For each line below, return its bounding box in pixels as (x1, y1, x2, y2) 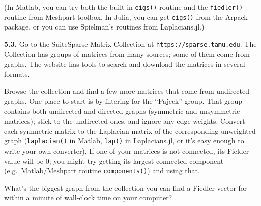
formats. (4, 68, 30, 79)
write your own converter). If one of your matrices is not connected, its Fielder (4, 145, 249, 156)
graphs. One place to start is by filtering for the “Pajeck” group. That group (4, 95, 243, 106)
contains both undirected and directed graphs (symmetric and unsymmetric (4, 105, 240, 116)
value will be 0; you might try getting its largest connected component (4, 155, 224, 166)
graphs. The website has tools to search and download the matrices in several (4, 58, 245, 69)
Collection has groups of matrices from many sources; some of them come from (4, 48, 250, 59)
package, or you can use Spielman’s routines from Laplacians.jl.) (4, 21, 205, 32)
